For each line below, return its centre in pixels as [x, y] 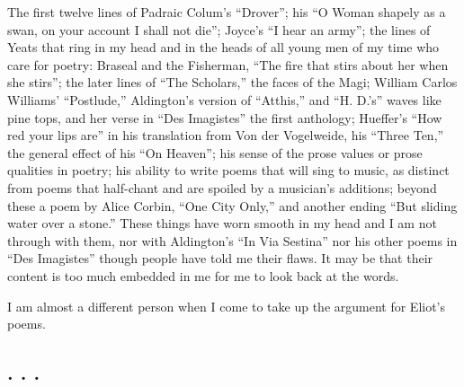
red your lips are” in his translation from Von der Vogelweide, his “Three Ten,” [226, 135]
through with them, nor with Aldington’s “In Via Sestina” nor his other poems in [232, 240]
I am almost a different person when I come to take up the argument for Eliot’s [227, 306]
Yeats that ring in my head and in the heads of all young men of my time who [223, 47]
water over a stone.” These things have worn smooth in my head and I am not [222, 223]
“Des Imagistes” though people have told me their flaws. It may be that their [220, 258]
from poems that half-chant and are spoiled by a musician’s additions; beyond [222, 187]
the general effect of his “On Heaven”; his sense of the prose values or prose [215, 152]
